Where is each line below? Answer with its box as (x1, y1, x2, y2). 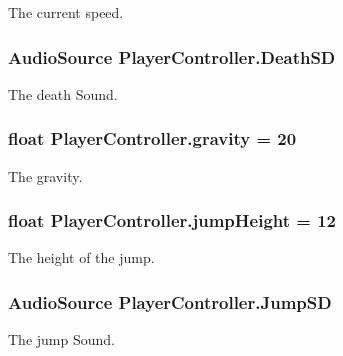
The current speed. (8, 2, 124, 22)
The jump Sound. (8, 329, 115, 350)
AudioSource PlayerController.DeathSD (8, 44, 336, 69)
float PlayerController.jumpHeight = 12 (8, 208, 337, 233)
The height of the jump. (8, 247, 155, 268)
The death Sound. (8, 83, 118, 104)
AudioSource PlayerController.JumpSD (8, 289, 332, 314)
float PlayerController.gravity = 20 (8, 126, 297, 151)
